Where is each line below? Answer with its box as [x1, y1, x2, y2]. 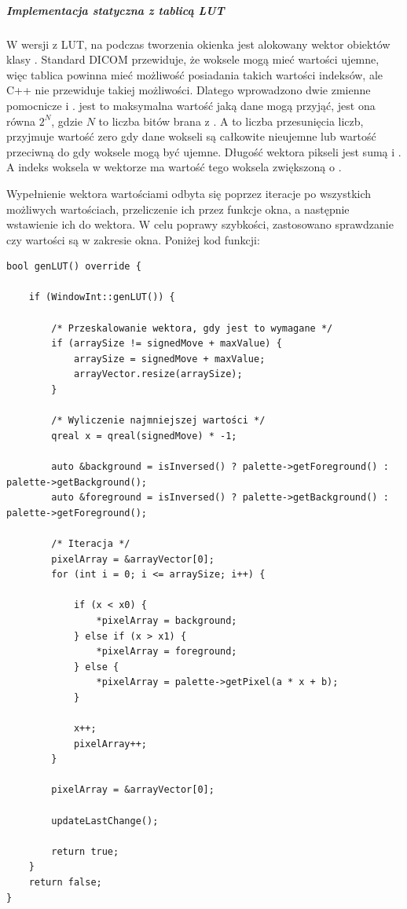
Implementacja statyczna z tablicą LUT [6, 2, 225, 18]
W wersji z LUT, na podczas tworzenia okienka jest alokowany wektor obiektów [6, 35, 390, 52]
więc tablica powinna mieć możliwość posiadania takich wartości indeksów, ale [6, 66, 383, 82]
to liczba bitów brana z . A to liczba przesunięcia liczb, [98, 112, 364, 129]
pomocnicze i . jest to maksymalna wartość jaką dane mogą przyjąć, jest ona [6, 97, 376, 113]
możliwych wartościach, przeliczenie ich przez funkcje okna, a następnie [6, 200, 350, 217]
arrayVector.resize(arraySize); [73, 368, 243, 380]
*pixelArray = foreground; [96, 646, 237, 658]
